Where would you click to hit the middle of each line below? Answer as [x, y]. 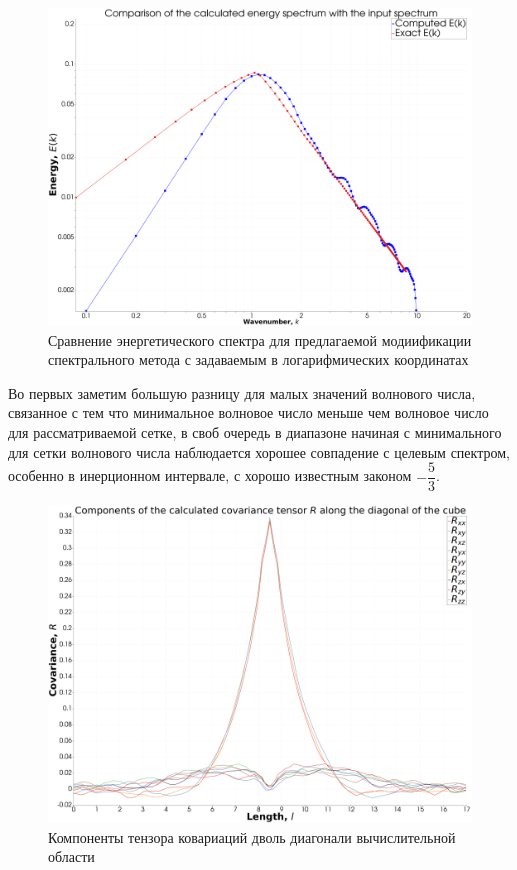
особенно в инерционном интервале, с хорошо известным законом [210, 475]
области [71, 856]
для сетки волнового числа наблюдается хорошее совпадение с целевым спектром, [259, 451]
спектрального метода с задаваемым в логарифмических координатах [258, 359]
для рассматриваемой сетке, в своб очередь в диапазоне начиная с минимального [255, 431]
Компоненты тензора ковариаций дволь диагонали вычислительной [252, 836]
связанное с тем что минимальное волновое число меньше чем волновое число [248, 412]
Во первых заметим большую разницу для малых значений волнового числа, [242, 392]
